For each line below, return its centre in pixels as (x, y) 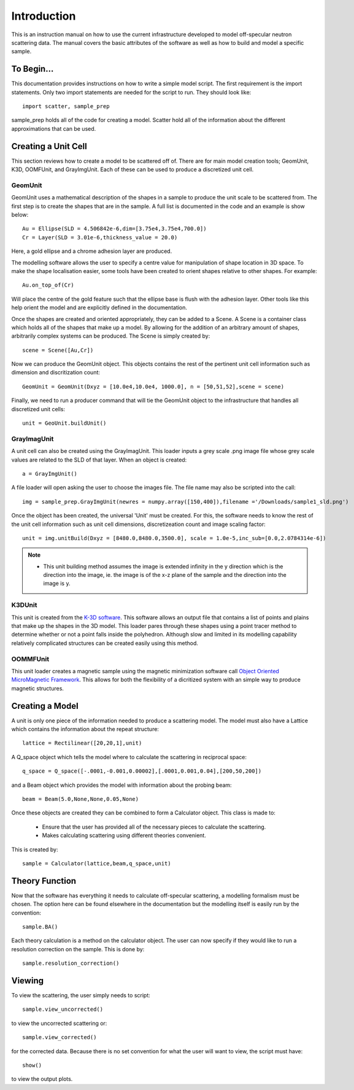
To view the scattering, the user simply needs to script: (81, 995)
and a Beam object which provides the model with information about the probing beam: (122, 785)
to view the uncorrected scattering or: (59, 1023)
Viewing (28, 980)
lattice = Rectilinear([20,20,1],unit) (82, 743)
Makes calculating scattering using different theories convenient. (124, 835)
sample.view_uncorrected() (63, 1009)
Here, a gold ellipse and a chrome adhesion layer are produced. (92, 251)
